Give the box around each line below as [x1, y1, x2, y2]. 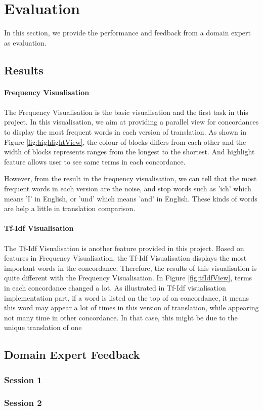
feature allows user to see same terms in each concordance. [4, 156, 186, 167]
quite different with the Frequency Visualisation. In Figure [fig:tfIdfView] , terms [4, 272, 252, 283]
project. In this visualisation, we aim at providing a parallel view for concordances [4, 116, 259, 127]
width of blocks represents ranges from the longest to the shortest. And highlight [4, 146, 255, 157]
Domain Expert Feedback [4, 347, 140, 362]
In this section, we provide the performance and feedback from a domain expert [4, 27, 251, 38]
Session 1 [4, 373, 42, 386]
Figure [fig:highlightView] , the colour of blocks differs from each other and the [4, 136, 246, 147]
